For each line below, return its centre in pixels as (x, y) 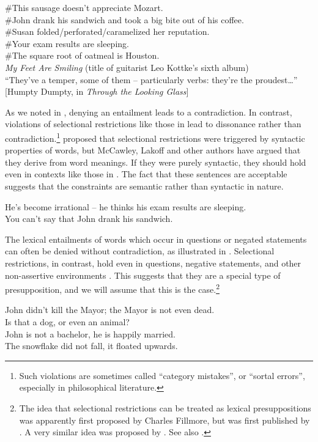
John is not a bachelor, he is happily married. (90, 333)
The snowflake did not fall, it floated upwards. (91, 346)
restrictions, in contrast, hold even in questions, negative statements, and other (153, 263)
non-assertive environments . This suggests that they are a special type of (143, 275)
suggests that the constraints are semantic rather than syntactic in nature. (144, 186)
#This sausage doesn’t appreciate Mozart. (84, 7)
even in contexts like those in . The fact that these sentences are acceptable (146, 174)
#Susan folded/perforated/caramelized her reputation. (107, 31)
